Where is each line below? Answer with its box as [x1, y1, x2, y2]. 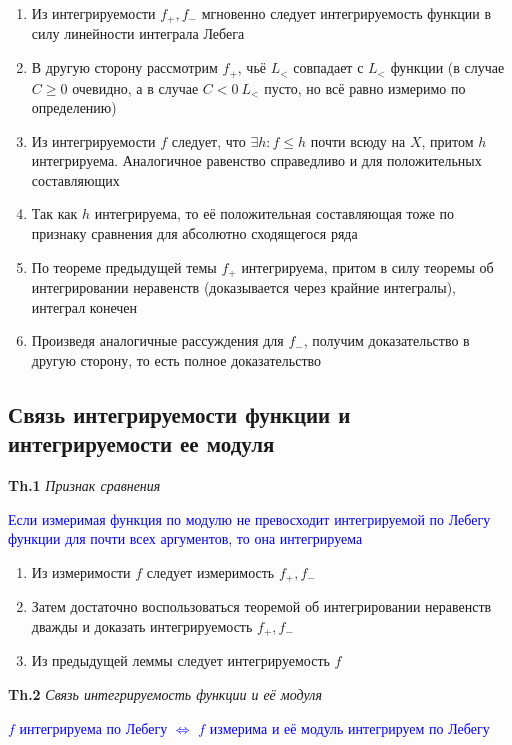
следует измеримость [146, 561, 275, 582]
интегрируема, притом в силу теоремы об [241, 256, 494, 277]
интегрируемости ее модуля [8, 428, 275, 459]
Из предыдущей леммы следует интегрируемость [31, 650, 330, 671]
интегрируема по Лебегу [19, 717, 168, 738]
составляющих [31, 169, 120, 190]
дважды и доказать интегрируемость [31, 615, 253, 636]
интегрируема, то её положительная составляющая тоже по [94, 203, 455, 224]
